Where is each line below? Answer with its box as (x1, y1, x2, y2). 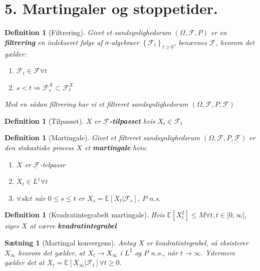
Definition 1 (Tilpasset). (5, 115, 84, 126)
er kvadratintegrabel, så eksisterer (146, 237, 248, 248)
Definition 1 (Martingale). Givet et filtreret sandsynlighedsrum (5, 132, 200, 143)
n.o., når (150, 247, 178, 257)
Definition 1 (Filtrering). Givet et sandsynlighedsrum (5, 27, 171, 38)
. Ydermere (200, 247, 235, 257)
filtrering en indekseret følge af (5, 37, 103, 47)
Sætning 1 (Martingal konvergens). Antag (5, 237, 136, 248)
